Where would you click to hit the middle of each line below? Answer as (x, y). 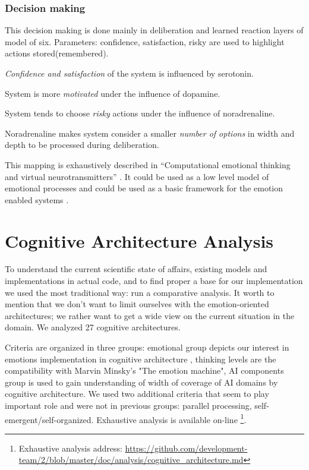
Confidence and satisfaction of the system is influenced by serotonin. (129, 73)
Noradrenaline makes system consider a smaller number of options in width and (150, 133)
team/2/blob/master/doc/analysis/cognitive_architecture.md (131, 460)
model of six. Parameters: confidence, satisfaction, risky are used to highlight (145, 41)
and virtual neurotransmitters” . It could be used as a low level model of (137, 176)
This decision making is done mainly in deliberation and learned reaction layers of (154, 30)
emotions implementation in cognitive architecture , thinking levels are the (141, 359)
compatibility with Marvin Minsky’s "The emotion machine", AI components (144, 370)
